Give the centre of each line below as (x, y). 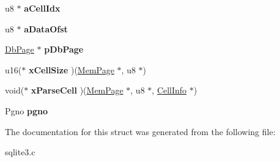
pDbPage (64, 49)
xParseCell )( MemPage (77, 90)
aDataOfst (46, 28)
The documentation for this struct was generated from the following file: (140, 131)
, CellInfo (169, 90)
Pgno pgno (26, 110)
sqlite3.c (20, 152)
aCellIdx (42, 8)
